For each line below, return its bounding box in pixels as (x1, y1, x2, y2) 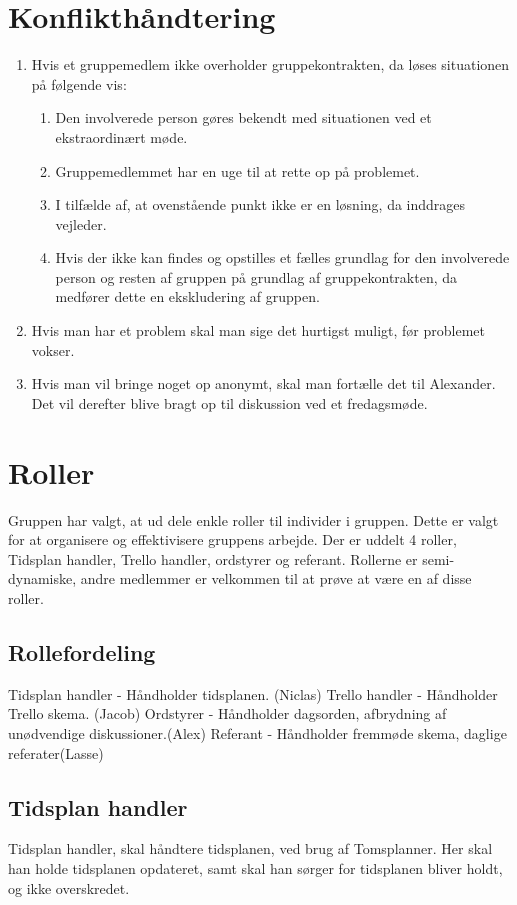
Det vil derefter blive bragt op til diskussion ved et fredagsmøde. (31, 392, 428, 413)
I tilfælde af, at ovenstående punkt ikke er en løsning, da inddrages (55, 194, 466, 215)
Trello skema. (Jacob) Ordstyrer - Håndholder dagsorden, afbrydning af (8, 703, 447, 724)
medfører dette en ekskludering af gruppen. (55, 286, 320, 307)
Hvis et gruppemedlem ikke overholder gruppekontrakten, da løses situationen (31, 54, 510, 75)
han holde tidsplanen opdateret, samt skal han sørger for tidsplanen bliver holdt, (8, 857, 503, 878)
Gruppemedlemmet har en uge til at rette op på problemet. (55, 160, 420, 181)
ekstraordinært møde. (55, 126, 188, 147)
